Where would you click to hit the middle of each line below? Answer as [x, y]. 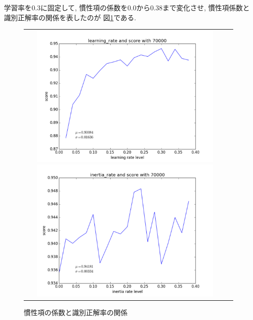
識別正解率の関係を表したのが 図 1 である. [70, 17]
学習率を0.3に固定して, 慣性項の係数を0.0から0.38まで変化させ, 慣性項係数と [127, 7]
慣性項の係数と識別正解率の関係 [76, 312]
